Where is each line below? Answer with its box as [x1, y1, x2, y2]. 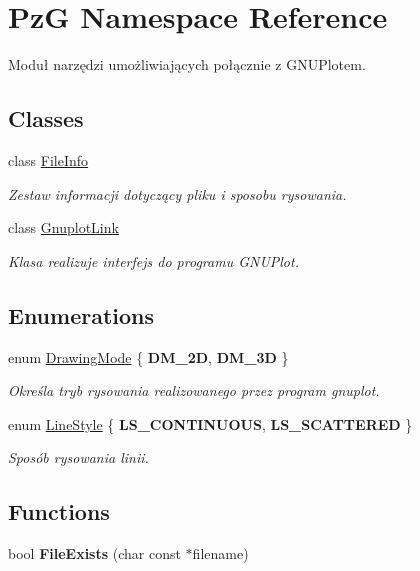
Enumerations [8, 299, 155, 330]
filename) [192, 543, 249, 564]
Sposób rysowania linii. [8, 447, 149, 468]
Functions [8, 496, 110, 527]
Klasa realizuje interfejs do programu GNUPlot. [8, 250, 299, 271]
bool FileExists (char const [8, 543, 181, 564]
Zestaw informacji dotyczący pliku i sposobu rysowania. [8, 183, 347, 204]
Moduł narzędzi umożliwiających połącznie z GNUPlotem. [8, 54, 366, 75]
